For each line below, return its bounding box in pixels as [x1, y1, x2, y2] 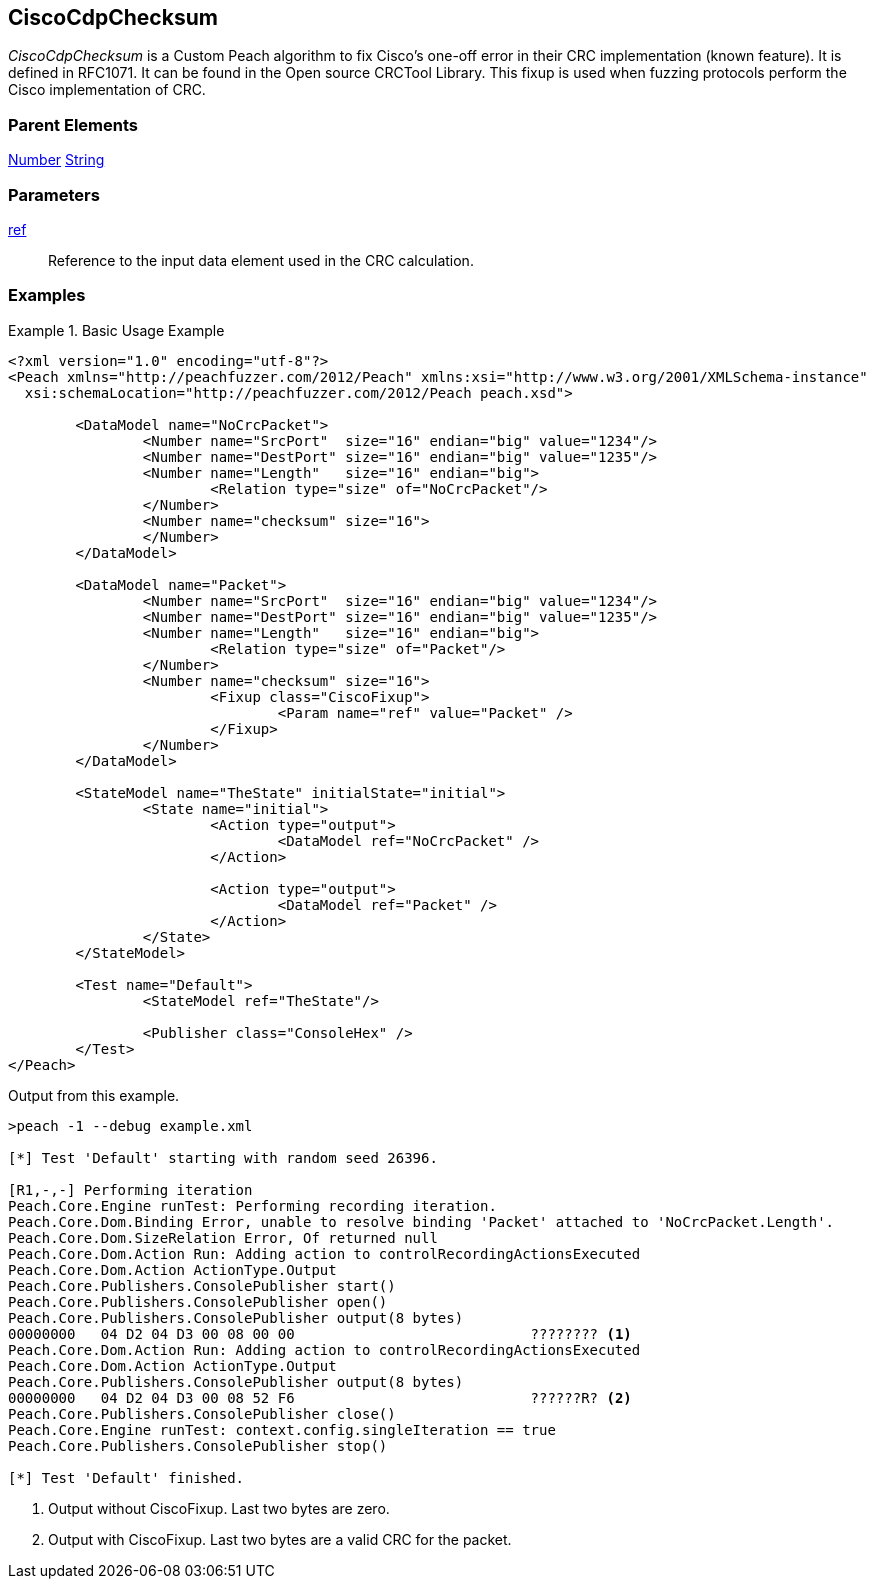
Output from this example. [8, 1086, 180, 1104]
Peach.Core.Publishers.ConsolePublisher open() [8, 1293, 388, 1310]
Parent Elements [8, 114, 138, 135]
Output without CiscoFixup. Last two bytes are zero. [48, 1499, 390, 1517]
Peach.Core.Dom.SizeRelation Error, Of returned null [8, 1229, 438, 1246]
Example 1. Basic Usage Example [8, 321, 225, 339]
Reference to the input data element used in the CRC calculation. [48, 251, 474, 269]
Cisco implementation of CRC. [8, 81, 206, 99]
